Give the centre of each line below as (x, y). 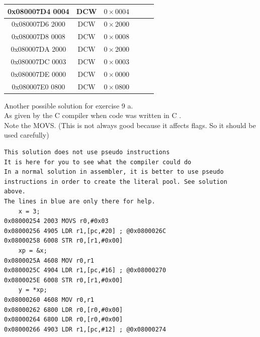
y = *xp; (33, 290)
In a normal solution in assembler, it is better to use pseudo (114, 172)
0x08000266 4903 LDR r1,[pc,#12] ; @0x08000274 (85, 329)
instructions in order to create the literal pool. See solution (116, 182)
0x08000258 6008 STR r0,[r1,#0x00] (64, 241)
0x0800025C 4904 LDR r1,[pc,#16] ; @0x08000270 (85, 270)
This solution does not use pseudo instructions (87, 152)
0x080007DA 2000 (38, 49)
